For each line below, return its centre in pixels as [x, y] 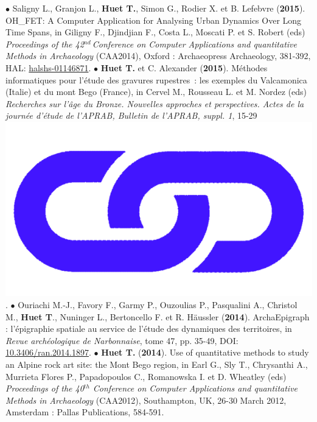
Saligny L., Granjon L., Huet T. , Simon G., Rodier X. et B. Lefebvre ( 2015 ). [159, 8]
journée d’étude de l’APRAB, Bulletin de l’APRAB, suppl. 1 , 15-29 [131, 115]
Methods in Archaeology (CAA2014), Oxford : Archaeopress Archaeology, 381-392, [158, 56]
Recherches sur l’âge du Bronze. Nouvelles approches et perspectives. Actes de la [155, 103]
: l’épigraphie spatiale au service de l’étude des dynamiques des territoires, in [149, 329]
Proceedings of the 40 [45, 388]
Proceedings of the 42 [45, 44]
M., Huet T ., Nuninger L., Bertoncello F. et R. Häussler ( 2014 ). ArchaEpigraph [158, 316]
